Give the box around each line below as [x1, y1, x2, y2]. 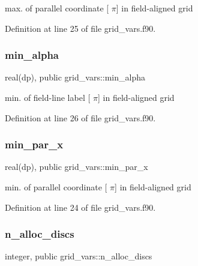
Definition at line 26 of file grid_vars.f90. [5, 111, 156, 124]
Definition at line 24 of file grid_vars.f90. [5, 201, 156, 213]
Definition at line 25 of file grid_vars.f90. [5, 22, 156, 34]
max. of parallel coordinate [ [5, 2, 109, 14]
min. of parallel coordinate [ [5, 181, 107, 193]
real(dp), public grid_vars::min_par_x [5, 160, 148, 173]
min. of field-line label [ [5, 91, 91, 103]
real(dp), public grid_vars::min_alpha [5, 71, 145, 83]
